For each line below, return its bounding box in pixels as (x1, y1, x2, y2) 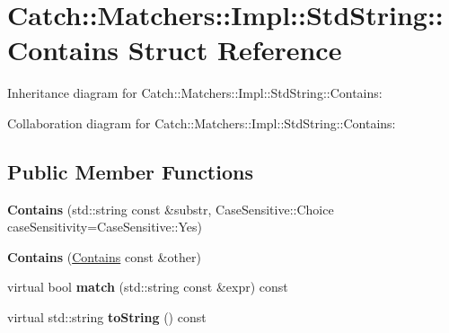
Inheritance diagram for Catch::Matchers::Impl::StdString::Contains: (7, 83, 383, 102)
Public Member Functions (7, 157, 253, 185)
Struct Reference (128, 31, 342, 68)
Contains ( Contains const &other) (7, 247, 201, 266)
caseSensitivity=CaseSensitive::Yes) (7, 217, 202, 236)
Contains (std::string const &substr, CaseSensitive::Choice (7, 199, 334, 218)
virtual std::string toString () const (7, 308, 207, 327)
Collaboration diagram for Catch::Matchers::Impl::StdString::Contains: (7, 113, 396, 132)
